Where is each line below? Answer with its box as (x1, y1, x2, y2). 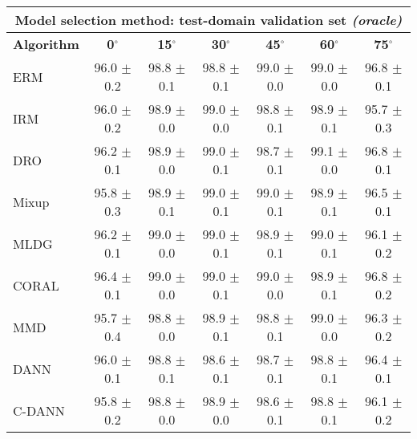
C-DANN (13, 400, 65, 420)
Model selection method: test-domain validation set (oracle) (14, 10, 403, 29)
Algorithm (13, 35, 79, 53)
